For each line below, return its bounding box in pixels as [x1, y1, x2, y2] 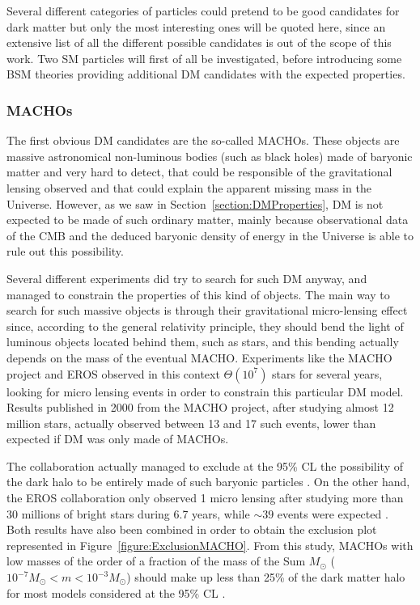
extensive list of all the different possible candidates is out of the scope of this [6, 34, 392, 51]
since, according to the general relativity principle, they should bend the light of [6, 317, 404, 334]
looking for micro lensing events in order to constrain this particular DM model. [6, 383, 404, 400]
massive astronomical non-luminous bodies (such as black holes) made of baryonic [6, 147, 413, 164]
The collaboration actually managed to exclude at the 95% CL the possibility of [6, 457, 404, 474]
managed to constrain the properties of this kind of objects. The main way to [6, 286, 390, 302]
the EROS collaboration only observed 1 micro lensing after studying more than [6, 489, 404, 506]
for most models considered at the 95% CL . [6, 584, 226, 601]
